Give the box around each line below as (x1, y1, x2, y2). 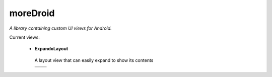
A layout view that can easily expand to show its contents (34, 57, 154, 63)
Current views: (9, 34, 40, 40)
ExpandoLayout (34, 46, 69, 52)
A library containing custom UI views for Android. (9, 25, 112, 31)
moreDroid (9, 8, 55, 19)
